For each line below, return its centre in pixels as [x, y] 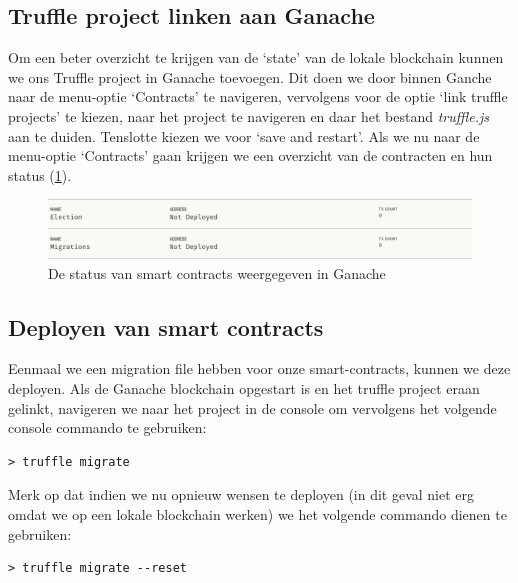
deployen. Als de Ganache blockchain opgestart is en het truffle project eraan [244, 387]
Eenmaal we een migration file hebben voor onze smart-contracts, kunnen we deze [259, 368]
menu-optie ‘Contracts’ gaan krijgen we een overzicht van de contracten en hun [250, 155]
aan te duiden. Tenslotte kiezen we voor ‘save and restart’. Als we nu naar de [244, 135]
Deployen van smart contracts [166, 326]
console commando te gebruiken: [107, 427]
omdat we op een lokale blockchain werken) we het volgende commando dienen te [257, 513]
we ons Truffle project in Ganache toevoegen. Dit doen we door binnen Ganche [250, 76]
